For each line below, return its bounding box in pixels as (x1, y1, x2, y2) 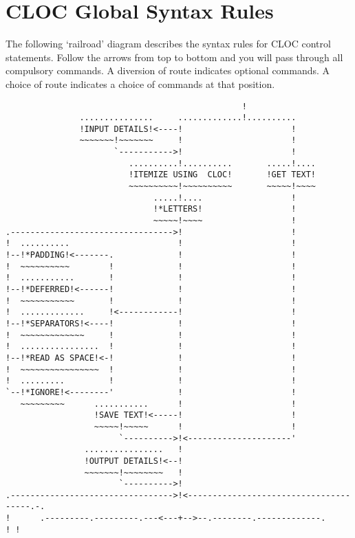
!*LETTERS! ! (153, 204, 297, 214)
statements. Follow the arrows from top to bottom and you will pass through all (6, 49, 343, 64)
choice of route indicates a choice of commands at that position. (6, 76, 275, 91)
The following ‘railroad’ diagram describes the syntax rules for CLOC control (6, 36, 331, 51)
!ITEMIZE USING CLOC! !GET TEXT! (128, 170, 316, 180)
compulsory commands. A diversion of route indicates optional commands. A (6, 63, 330, 78)
